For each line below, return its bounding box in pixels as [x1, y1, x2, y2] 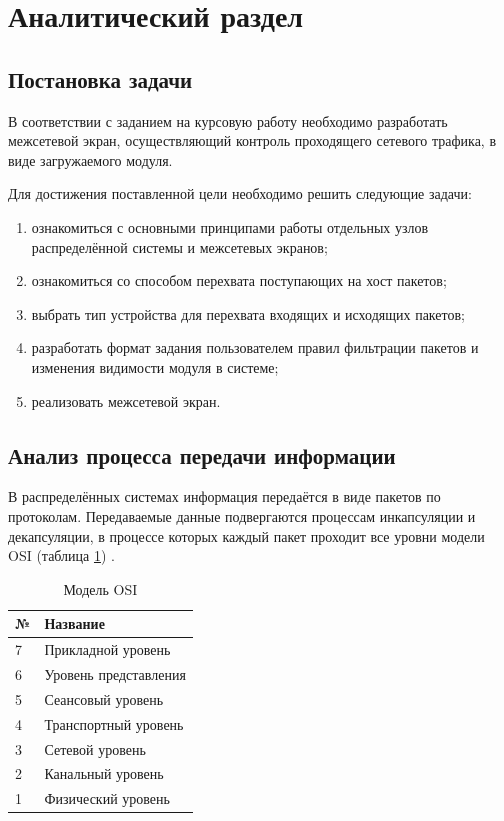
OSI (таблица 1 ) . [8, 545, 115, 566]
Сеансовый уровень [44, 688, 164, 709]
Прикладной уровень [44, 639, 171, 660]
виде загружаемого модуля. [8, 149, 173, 170]
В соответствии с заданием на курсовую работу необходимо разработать [8, 110, 448, 131]
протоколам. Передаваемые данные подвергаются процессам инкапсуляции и [8, 505, 476, 526]
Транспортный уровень [44, 713, 184, 734]
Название [44, 613, 105, 634]
